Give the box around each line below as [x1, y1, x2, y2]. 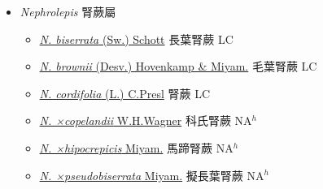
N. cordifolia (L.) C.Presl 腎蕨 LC [39, 84, 211, 101]
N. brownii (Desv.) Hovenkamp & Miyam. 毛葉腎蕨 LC [39, 58, 317, 75]
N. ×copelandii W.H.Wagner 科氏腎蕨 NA [39, 112, 252, 129]
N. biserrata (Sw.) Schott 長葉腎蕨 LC [39, 30, 234, 47]
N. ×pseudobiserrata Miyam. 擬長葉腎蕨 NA [39, 166, 264, 183]
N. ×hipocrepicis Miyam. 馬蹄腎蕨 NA [39, 139, 234, 156]
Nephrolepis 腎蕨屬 [20, 3, 116, 19]
